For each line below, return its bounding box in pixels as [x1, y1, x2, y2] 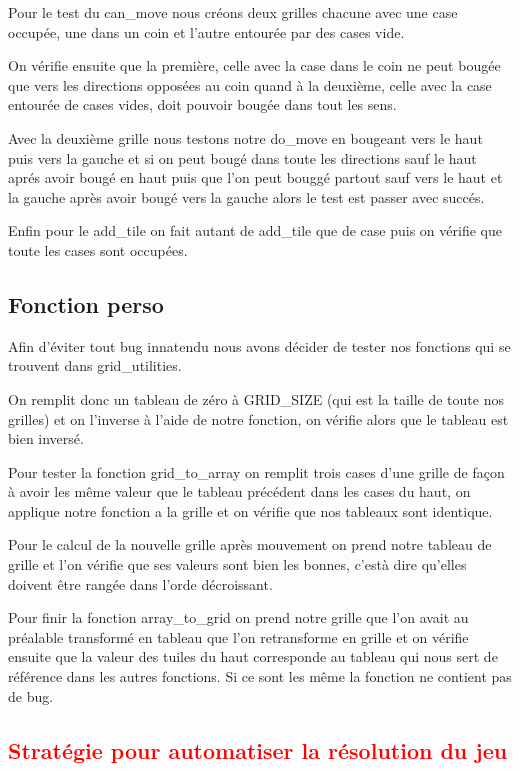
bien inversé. [8, 428, 84, 449]
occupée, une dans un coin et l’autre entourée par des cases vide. [8, 21, 405, 42]
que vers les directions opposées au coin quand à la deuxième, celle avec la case [8, 74, 492, 95]
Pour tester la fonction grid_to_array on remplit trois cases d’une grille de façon [8, 461, 505, 482]
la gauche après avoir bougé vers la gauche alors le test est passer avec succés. [8, 186, 485, 207]
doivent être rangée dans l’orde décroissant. [8, 573, 273, 594]
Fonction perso [8, 288, 164, 319]
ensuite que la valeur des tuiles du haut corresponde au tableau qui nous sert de [8, 646, 498, 667]
